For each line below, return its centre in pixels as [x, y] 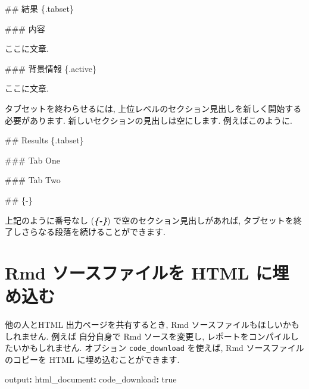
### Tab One [32, 160]
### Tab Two [33, 180]
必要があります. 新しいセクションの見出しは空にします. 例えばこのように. [149, 120]
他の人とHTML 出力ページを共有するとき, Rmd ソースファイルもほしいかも [152, 324]
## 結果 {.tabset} [39, 8]
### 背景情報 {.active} [51, 68]
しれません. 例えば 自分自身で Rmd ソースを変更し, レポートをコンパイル [148, 336]
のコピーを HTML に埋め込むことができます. [92, 359]
